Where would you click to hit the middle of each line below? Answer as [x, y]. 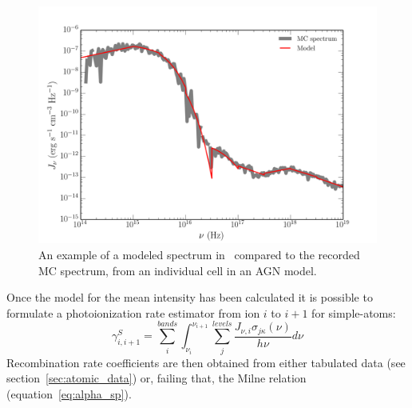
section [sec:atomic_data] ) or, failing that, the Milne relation [156, 378]
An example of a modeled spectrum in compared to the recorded [199, 255]
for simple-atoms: [354, 312]
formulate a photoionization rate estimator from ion [133, 312]
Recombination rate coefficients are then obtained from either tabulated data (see [206, 362]
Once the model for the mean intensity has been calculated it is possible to [190, 297]
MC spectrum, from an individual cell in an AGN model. [178, 270]
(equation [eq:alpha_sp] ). [69, 393]
